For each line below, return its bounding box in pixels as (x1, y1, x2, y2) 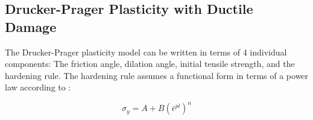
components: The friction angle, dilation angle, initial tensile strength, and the (5, 57, 295, 70)
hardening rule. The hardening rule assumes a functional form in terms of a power (5, 69, 309, 81)
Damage (5, 17, 57, 36)
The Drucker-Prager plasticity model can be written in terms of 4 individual (5, 45, 287, 58)
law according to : (5, 81, 71, 93)
